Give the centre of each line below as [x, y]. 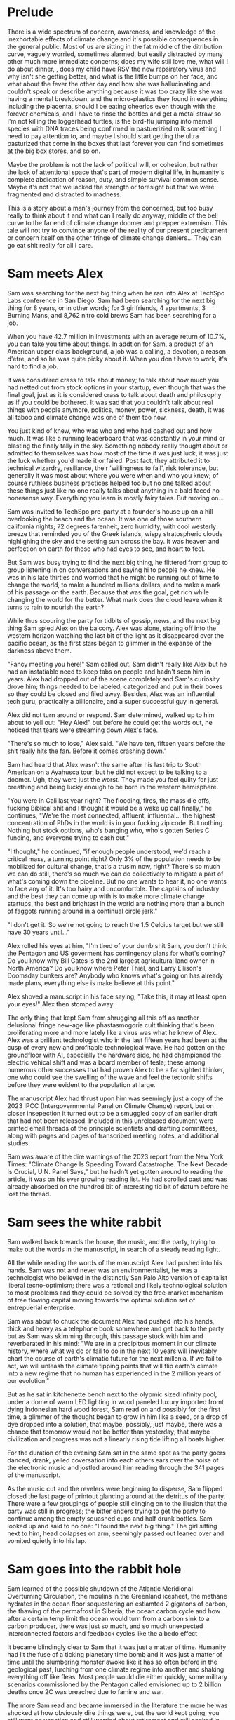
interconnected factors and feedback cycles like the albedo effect [102, 1633]
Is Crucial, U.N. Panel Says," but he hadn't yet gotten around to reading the [115, 1171]
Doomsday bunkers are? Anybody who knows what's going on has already [115, 975]
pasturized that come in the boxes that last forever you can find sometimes [116, 143]
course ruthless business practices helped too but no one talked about [109, 483]
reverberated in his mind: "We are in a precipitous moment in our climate [112, 1343]
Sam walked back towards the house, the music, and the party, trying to [111, 1241]
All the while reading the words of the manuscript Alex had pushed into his [115, 1262]
